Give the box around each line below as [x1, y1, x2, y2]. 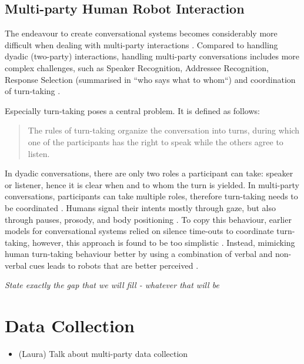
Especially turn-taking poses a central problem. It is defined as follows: [5, 104, 260, 116]
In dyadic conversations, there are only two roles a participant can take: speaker [5, 167, 293, 179]
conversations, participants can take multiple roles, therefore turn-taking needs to [5, 190, 298, 202]
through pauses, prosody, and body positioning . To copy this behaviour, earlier [5, 213, 292, 225]
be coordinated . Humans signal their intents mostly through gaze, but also [5, 201, 276, 213]
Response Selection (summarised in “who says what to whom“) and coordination [5, 73, 296, 85]
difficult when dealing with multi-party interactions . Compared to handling [5, 38, 278, 51]
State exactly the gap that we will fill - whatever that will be [5, 279, 219, 291]
